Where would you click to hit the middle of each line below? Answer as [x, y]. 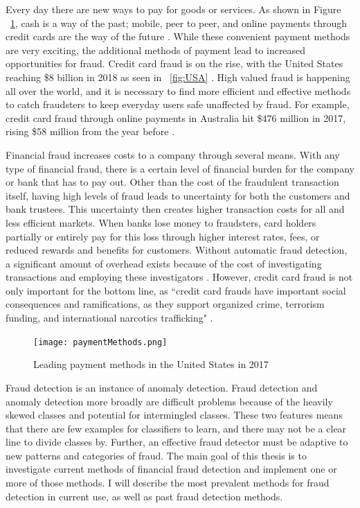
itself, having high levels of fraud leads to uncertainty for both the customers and [178, 195]
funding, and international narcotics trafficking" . [109, 318]
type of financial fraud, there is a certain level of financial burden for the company [180, 168]
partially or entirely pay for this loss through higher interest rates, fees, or [163, 236]
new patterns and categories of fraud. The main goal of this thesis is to [156, 455]
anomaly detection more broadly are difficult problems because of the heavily [169, 401]
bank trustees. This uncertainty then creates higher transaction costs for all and [175, 209]
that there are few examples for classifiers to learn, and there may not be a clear [176, 428]
